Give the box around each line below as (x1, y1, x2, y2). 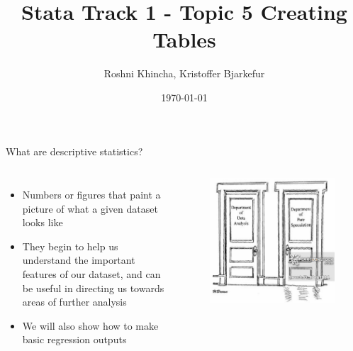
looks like (22, 215, 63, 230)
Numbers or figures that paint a (22, 187, 161, 202)
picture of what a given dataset (22, 201, 158, 216)
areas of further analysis (22, 294, 127, 309)
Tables (152, 25, 216, 54)
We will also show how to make (22, 318, 159, 333)
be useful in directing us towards (22, 280, 164, 295)
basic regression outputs (22, 332, 127, 347)
